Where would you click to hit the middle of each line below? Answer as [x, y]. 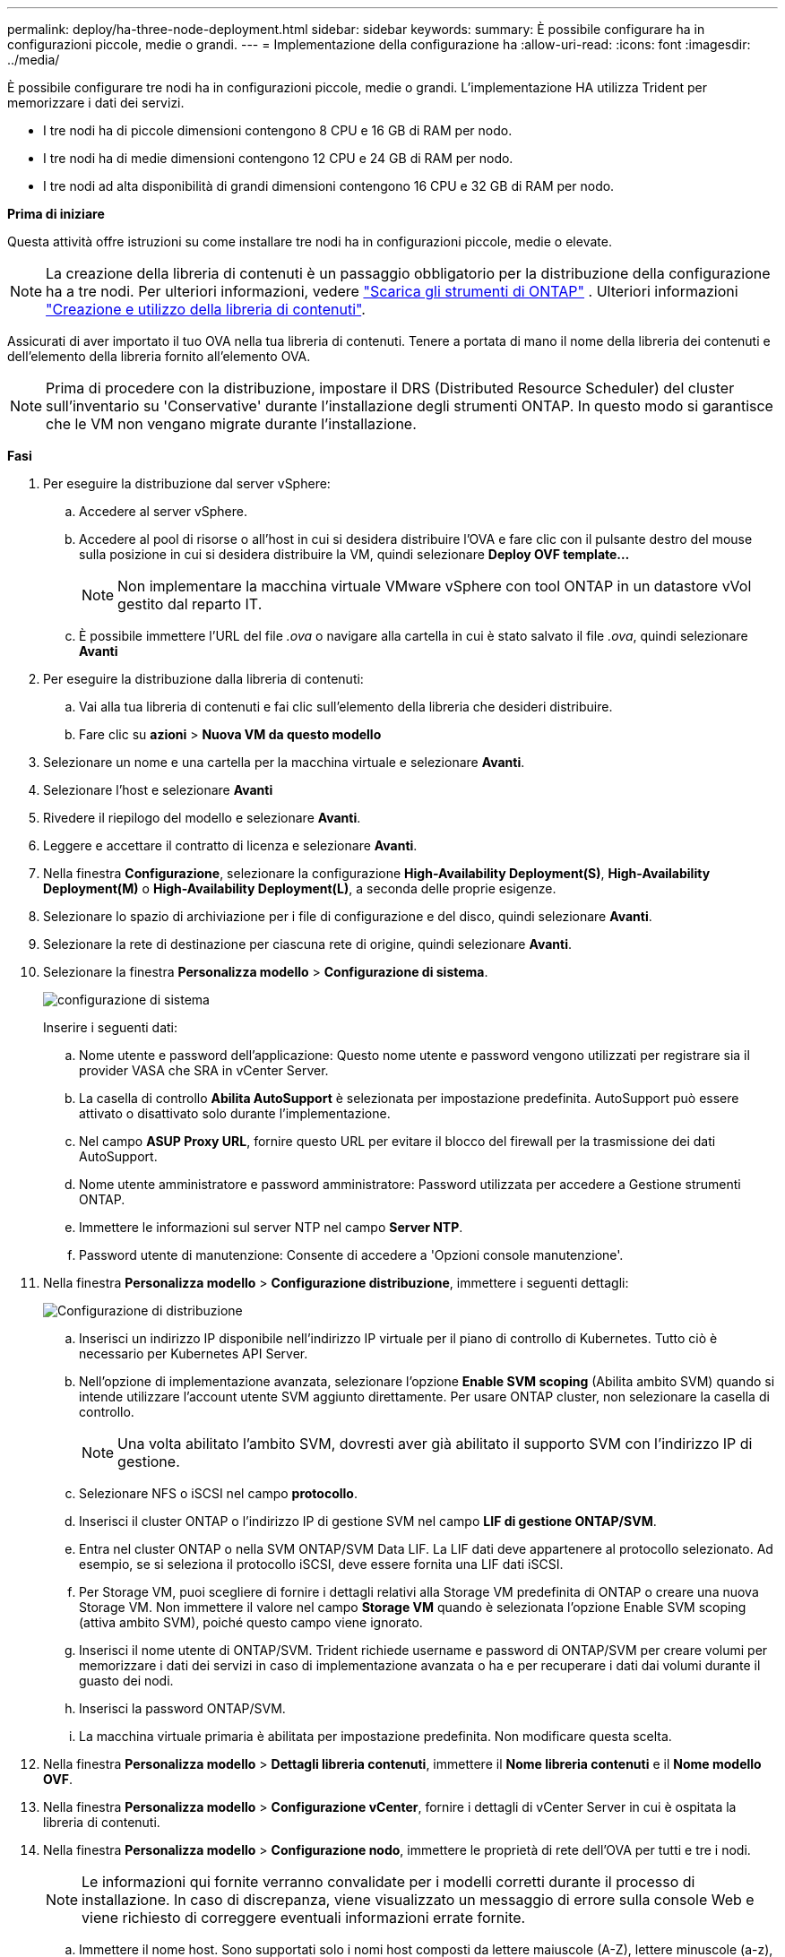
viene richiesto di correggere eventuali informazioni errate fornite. [304, 1918]
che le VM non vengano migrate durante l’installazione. [231, 424]
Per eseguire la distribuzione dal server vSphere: [187, 483]
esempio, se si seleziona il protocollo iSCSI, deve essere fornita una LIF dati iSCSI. [321, 1564]
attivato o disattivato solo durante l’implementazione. [235, 1113]
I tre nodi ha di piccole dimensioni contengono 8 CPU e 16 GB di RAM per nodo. [278, 130]
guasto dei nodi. [126, 1681]
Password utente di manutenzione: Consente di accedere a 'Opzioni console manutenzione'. [351, 1255]
